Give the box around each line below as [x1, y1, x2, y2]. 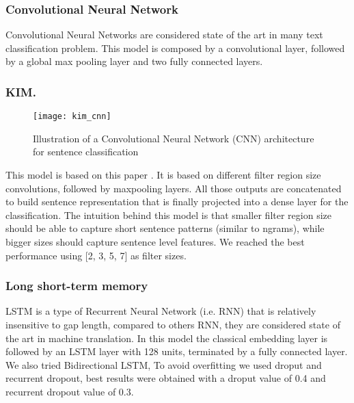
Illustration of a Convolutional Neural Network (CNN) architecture [33, 131, 314, 145]
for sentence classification [33, 144, 139, 159]
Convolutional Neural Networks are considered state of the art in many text [5, 27, 323, 42]
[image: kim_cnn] [33, 112, 111, 122]
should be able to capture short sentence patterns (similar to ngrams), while [5, 221, 325, 235]
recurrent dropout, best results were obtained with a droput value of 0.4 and [5, 371, 326, 385]
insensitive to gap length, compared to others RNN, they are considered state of [5, 317, 340, 332]
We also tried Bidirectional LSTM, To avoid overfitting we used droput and [5, 357, 322, 372]
